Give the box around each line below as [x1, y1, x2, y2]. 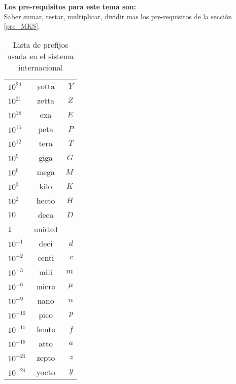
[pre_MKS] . [4, 21, 40, 31]
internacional [18, 61, 63, 73]
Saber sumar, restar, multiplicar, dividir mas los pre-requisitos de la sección [4, 11, 232, 21]
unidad [34, 223, 58, 235]
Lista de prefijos [13, 38, 68, 50]
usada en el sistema [7, 50, 74, 62]
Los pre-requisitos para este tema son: [4, 1, 136, 11]
